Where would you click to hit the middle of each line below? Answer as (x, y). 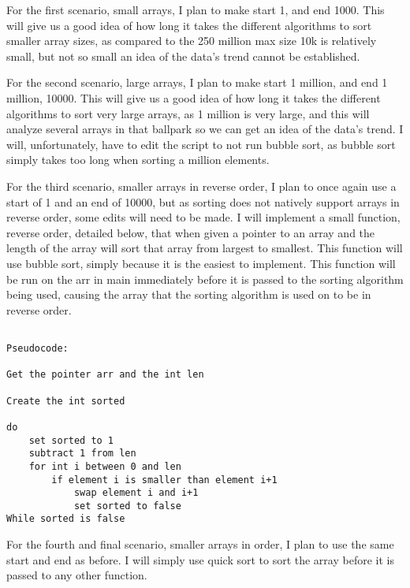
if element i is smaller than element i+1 (164, 480)
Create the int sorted (66, 401)
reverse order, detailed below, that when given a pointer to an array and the (191, 232)
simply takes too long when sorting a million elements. (138, 160)
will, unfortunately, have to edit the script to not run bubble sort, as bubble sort (201, 144)
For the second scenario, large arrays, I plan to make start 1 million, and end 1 (197, 82)
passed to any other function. (77, 575)
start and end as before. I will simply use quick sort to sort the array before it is (200, 559)
